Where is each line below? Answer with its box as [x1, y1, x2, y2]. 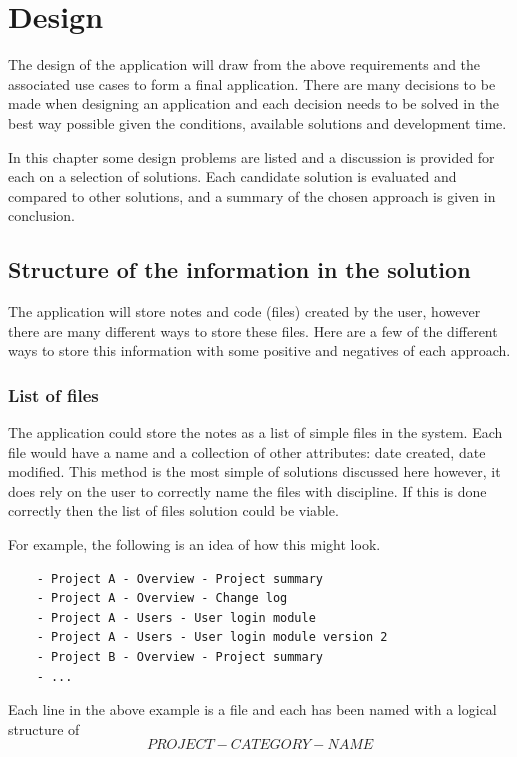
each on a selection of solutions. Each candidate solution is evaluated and [8, 166, 457, 187]
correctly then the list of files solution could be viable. [8, 500, 339, 521]
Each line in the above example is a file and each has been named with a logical [8, 699, 497, 720]
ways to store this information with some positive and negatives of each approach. [8, 340, 511, 361]
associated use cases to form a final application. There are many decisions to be [8, 73, 496, 94]
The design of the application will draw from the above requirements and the [8, 54, 481, 75]
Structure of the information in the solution [8, 254, 471, 285]
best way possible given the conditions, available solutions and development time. [8, 112, 507, 133]
